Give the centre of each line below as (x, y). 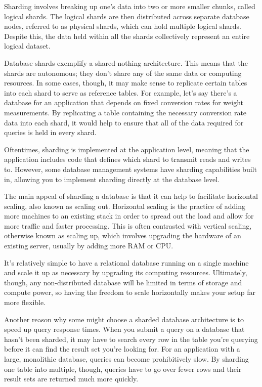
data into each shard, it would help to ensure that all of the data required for (124, 122)
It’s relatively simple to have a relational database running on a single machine (126, 262)
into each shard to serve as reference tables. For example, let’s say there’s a (121, 92)
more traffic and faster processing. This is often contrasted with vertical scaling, (128, 225)
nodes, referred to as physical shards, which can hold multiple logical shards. (123, 26)
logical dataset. (27, 46)
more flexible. (25, 302)
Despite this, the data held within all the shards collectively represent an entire (127, 36)
